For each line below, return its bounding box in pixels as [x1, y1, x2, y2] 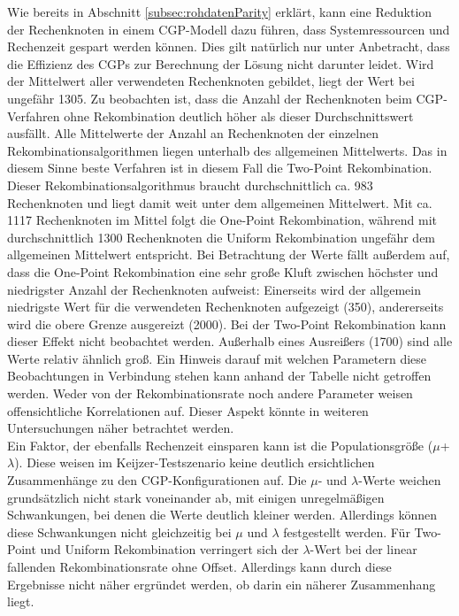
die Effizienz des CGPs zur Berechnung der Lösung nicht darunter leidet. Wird [7, 54, 434, 73]
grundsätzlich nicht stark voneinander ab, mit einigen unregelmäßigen [7, 488, 385, 506]
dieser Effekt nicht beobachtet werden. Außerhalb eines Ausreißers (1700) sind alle [7, 332, 453, 350]
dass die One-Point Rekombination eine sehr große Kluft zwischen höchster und [7, 262, 439, 281]
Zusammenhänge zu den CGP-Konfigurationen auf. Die [7, 471, 307, 489]
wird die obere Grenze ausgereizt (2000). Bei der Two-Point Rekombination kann [7, 314, 447, 333]
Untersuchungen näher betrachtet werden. [7, 419, 234, 437]
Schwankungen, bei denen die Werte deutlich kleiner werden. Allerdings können [7, 505, 437, 524]
